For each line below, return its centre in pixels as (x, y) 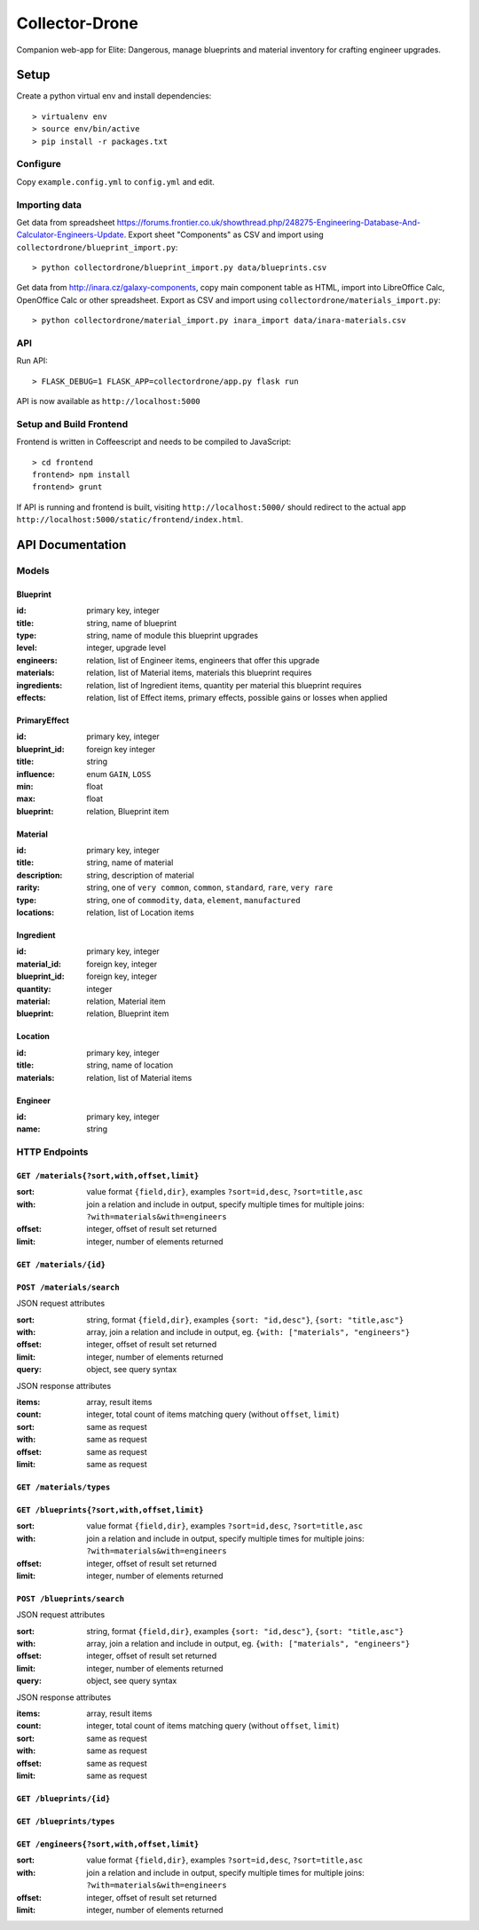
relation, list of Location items (140, 913)
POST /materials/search (68, 1287)
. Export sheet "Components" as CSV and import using (224, 234)
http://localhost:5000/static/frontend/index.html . (130, 520)
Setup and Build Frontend (72, 424)
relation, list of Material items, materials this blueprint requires (199, 673)
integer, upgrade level (126, 647)
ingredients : (39, 685)
